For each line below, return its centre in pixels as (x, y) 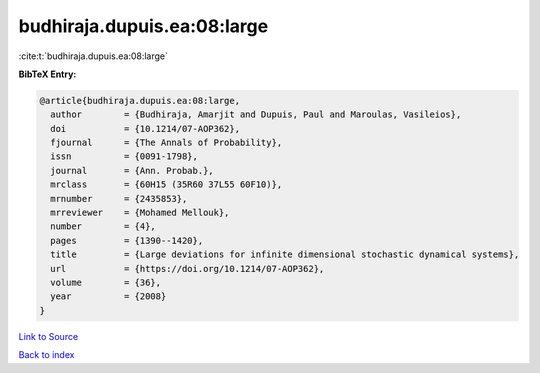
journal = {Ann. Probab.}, (132, 170)
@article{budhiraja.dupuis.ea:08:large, (139, 100)
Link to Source (48, 336)
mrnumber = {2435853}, (119, 198)
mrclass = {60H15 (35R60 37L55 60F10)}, (166, 184)
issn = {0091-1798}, (124, 156)
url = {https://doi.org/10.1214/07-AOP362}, (187, 268)
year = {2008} (108, 296)
